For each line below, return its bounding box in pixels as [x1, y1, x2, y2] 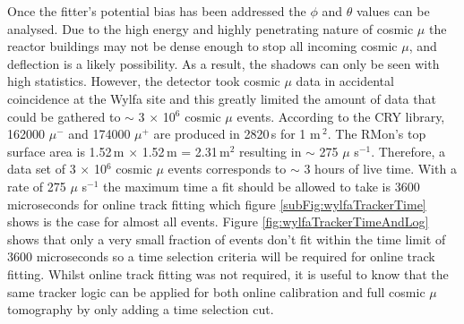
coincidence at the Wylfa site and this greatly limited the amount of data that [7, 89, 436, 107]
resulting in [239, 141, 302, 160]
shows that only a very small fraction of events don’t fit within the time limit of [7, 229, 446, 248]
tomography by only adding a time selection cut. [7, 300, 274, 319]
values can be [356, 2, 430, 20]
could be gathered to [7, 107, 121, 125]
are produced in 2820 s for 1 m [153, 124, 321, 143]
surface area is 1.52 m [7, 141, 125, 160]
